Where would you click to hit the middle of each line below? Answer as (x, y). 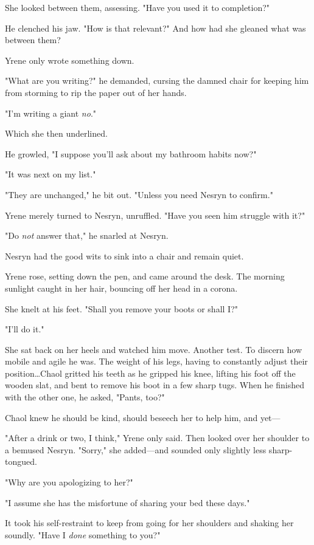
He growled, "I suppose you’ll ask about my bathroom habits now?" (131, 153)
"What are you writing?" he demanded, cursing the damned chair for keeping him (157, 81)
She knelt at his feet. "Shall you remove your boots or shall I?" (121, 308)
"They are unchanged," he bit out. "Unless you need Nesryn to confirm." (139, 194)
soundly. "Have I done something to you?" (83, 534)
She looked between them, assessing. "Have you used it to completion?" (138, 7)
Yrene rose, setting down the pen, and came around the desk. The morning (145, 276)
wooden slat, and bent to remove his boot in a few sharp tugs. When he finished (155, 385)
